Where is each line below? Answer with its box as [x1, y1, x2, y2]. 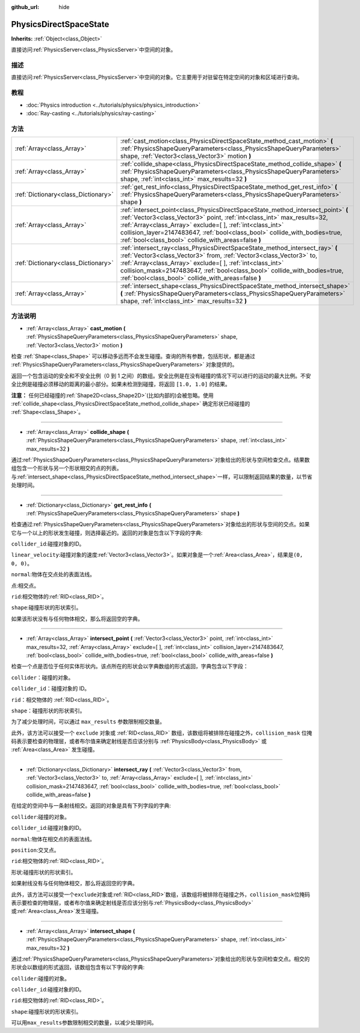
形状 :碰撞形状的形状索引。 [11, 868, 76, 876]
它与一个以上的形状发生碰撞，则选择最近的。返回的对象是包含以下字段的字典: [11, 529, 203, 536]
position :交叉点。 [11, 847, 60, 853]
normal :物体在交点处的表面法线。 [11, 571, 96, 578]
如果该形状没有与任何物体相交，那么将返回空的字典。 [11, 615, 143, 622]
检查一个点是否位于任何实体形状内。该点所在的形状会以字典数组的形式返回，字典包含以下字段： [11, 663, 249, 670]
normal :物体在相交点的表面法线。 [11, 835, 96, 843]
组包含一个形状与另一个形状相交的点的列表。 [11, 465, 122, 472]
